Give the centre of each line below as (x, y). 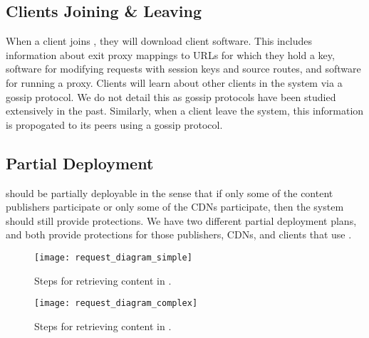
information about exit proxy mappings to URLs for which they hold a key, (170, 54)
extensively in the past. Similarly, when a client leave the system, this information (185, 111)
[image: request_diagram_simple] (113, 257)
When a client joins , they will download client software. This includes (159, 41)
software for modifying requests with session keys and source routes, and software (183, 69)
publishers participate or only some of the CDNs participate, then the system (175, 207)
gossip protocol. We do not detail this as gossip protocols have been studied (171, 96)
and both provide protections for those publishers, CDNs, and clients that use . (179, 234)
